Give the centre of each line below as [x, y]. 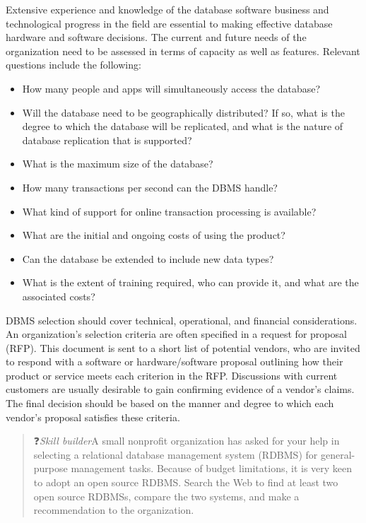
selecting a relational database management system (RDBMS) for [176, 454]
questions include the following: [73, 65]
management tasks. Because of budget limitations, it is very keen [212, 468]
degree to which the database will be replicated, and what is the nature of [183, 126]
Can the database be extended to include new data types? [148, 258]
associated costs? [59, 296]
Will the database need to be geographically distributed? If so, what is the [183, 112]
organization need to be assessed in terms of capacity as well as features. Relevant [183, 51]
